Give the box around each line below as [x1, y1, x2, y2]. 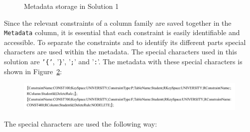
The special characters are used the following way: [4, 119, 157, 129]
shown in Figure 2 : [4, 66, 62, 76]
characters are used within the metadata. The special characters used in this [4, 46, 237, 57]
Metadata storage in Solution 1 [24, 1, 119, 11]
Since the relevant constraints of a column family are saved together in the [4, 17, 232, 28]
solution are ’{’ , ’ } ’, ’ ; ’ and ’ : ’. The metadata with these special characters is [4, 56, 243, 67]
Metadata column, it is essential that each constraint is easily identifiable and [4, 27, 240, 38]
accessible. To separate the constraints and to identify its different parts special [4, 37, 246, 47]
